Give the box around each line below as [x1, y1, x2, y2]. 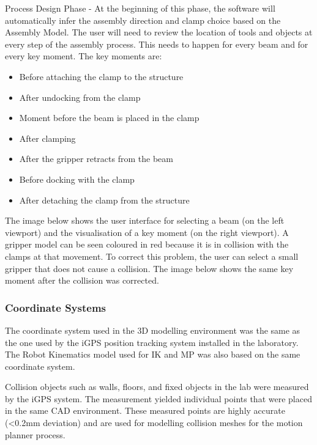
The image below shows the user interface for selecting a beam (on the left [5, 214, 285, 227]
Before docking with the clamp [19, 172, 135, 185]
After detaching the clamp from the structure [19, 193, 190, 206]
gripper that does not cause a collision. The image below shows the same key [5, 262, 294, 274]
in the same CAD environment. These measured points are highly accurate [5, 404, 285, 417]
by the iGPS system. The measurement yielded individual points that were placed [5, 392, 312, 405]
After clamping [19, 131, 76, 144]
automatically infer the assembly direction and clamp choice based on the [5, 13, 281, 26]
